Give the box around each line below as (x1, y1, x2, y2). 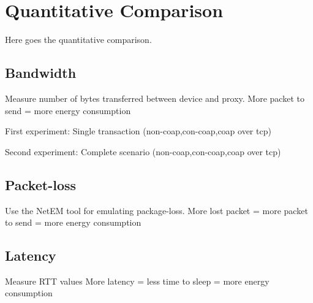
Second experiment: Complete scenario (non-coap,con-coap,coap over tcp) (5, 145, 281, 158)
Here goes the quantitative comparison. (5, 33, 152, 46)
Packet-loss (5, 175, 77, 194)
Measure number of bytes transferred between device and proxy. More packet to (5, 91, 304, 104)
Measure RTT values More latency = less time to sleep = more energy (5, 274, 270, 287)
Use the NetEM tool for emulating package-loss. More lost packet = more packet (5, 204, 308, 217)
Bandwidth (5, 63, 77, 82)
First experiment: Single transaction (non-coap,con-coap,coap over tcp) (5, 125, 271, 137)
